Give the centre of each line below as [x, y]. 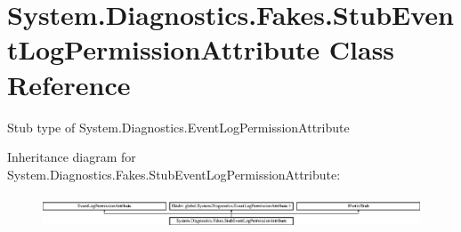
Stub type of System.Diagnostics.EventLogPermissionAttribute [178, 127]
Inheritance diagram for [72, 157]
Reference [69, 84]
